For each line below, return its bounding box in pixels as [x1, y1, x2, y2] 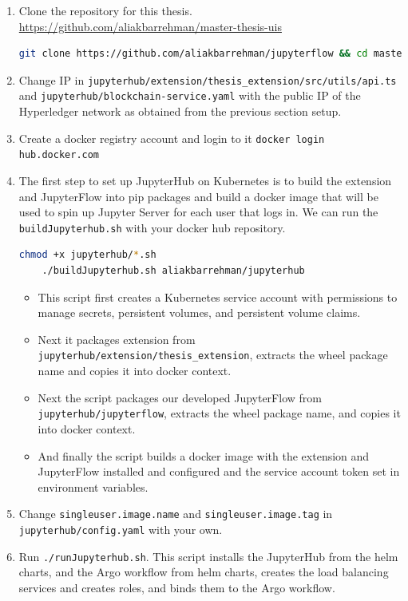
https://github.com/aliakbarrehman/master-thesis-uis [18, 18, 282, 34]
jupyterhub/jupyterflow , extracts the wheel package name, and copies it [38, 405, 401, 421]
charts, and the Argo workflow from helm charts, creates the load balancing [18, 563, 389, 580]
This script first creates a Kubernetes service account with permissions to [38, 288, 398, 305]
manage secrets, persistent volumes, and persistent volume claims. [38, 304, 361, 321]
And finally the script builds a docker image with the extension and [38, 447, 370, 464]
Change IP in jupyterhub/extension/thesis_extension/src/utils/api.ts [18, 71, 397, 88]
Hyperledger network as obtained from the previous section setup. [18, 103, 342, 120]
